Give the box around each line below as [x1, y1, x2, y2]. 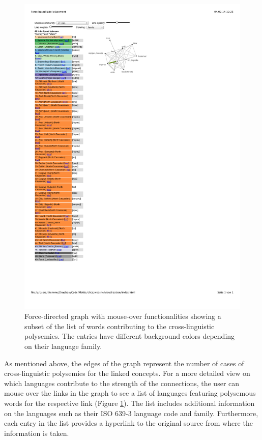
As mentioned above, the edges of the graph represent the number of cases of [4, 358, 244, 368]
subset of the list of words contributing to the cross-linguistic [24, 320, 215, 331]
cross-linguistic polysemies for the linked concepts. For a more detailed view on [4, 368, 250, 378]
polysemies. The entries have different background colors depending [24, 331, 235, 341]
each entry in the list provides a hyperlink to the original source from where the [4, 418, 253, 428]
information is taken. [4, 427, 69, 438]
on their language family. [24, 341, 102, 351]
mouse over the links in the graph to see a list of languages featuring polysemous [4, 388, 256, 398]
